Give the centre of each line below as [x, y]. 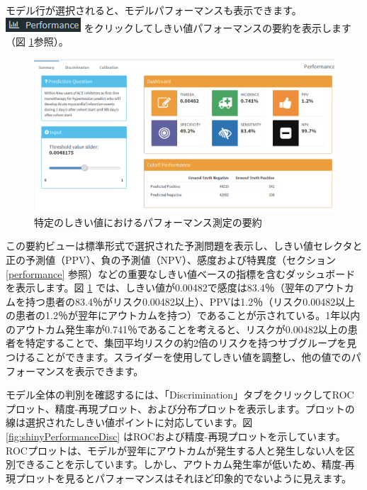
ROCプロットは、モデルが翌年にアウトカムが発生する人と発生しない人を [175, 450]
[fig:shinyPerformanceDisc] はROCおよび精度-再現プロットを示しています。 [176, 436]
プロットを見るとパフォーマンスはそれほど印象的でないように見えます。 [183, 478]
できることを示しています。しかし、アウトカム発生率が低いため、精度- [180, 464]
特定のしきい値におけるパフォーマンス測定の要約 [148, 222]
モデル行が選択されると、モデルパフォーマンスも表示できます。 [154, 10]
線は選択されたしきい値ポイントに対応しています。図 [129, 422]
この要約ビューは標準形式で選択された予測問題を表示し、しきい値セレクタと [184, 246]
